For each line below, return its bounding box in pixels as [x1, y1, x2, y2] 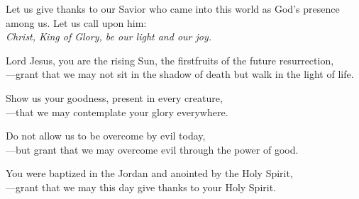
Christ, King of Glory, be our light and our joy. [6, 29, 212, 44]
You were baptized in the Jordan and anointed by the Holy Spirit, [6, 166, 293, 181]
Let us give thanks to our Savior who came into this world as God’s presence [6, 1, 340, 16]
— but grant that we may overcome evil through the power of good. [6, 142, 299, 157]
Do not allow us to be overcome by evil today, [6, 128, 206, 143]
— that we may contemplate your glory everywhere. [6, 104, 228, 119]
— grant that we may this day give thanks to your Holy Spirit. [6, 179, 277, 194]
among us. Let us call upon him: [6, 15, 147, 30]
